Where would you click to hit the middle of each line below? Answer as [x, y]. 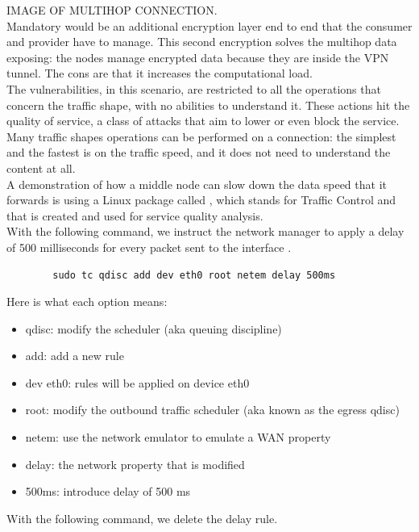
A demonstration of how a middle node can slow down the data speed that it [197, 184]
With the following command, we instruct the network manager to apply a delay [205, 231]
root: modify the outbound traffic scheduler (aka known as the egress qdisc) [212, 410]
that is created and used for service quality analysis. [135, 215]
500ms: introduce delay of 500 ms [108, 491]
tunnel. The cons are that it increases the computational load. [160, 73]
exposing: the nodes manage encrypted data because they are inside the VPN [198, 57]
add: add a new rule [75, 356]
